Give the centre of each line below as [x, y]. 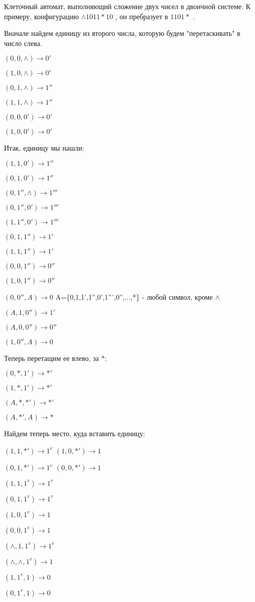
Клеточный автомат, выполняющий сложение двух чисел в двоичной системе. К [127, 6]
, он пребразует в [142, 16]
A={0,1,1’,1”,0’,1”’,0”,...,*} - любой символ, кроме [134, 296]
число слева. [23, 43]
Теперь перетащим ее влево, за [52, 358]
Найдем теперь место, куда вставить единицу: [75, 433]
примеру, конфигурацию [41, 16]
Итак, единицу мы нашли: [44, 148]
